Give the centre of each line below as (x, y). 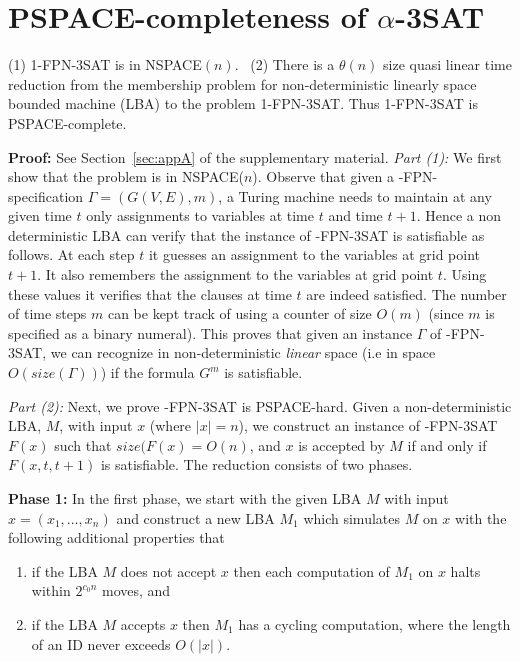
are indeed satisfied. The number (406, 293)
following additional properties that (116, 537)
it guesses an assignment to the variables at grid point (314, 254)
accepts (143, 623)
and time (355, 215)
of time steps (47, 313)
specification (46, 195)
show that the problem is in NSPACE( (126, 176)
